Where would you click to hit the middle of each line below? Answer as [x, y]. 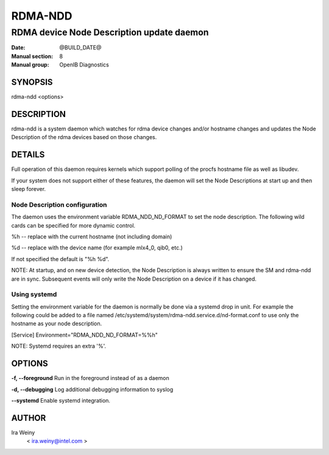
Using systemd [34, 295]
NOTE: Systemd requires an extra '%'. [59, 346]
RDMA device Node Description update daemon [110, 32]
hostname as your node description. [57, 324]
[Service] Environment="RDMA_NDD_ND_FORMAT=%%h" [85, 335]
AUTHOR [29, 418]
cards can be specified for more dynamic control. [73, 225]
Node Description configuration [59, 204]
